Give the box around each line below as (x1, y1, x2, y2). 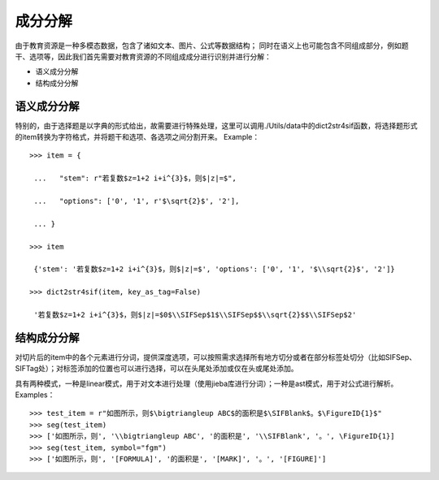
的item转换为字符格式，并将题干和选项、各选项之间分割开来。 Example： (15, 132, 260, 142)
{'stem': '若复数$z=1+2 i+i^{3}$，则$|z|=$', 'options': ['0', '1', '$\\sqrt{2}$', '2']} (33, 265, 396, 274)
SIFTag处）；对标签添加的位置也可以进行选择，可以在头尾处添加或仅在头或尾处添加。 (15, 364, 298, 374)
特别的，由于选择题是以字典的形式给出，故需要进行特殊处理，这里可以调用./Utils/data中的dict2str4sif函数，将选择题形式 (15, 120, 418, 130)
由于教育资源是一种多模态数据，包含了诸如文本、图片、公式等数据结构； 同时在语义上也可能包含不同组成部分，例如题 (15, 41, 409, 50)
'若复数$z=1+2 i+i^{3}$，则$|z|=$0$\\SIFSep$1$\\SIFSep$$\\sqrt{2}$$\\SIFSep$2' (33, 309, 357, 319)
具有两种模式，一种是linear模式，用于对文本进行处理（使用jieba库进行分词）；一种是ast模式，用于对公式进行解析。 (15, 378, 398, 388)
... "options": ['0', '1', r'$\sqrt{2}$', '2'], (33, 196, 240, 205)
